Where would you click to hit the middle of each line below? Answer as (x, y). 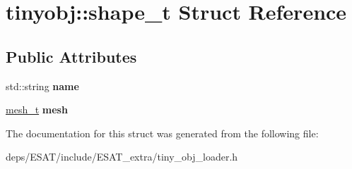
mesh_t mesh (37, 109)
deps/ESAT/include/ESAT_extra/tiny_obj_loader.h (122, 157)
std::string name (42, 86)
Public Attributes (71, 56)
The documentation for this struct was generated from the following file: (162, 133)
